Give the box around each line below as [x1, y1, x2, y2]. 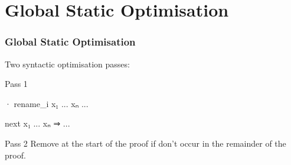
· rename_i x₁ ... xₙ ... [5, 97, 89, 109]
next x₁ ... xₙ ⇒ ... [5, 117, 70, 130]
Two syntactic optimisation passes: [5, 57, 130, 70]
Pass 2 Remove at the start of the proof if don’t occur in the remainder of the [5, 137, 286, 149]
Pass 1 [5, 77, 28, 90]
